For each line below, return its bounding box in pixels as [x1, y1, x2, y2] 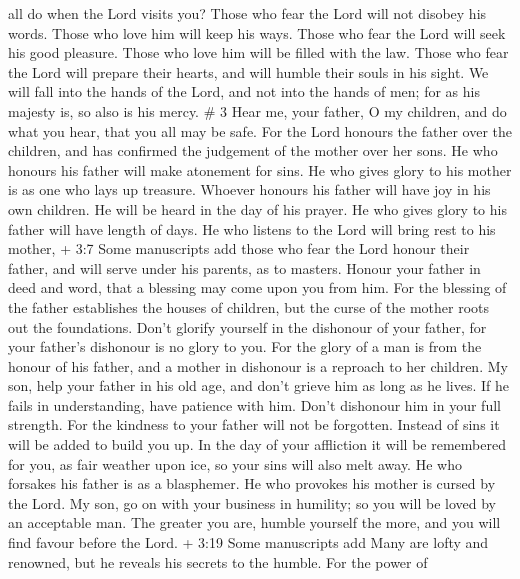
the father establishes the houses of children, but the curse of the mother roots [8, 296, 489, 317]
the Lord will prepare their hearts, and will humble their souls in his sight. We [8, 61, 489, 82]
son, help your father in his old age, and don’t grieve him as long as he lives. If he [8, 375, 510, 396]
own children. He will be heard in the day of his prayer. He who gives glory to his [8, 198, 507, 219]
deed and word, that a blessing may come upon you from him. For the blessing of [8, 277, 507, 298]
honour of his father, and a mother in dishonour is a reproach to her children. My [8, 355, 508, 376]
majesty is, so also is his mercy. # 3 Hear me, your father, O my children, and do [8, 100, 507, 121]
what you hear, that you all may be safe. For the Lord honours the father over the [8, 120, 513, 141]
